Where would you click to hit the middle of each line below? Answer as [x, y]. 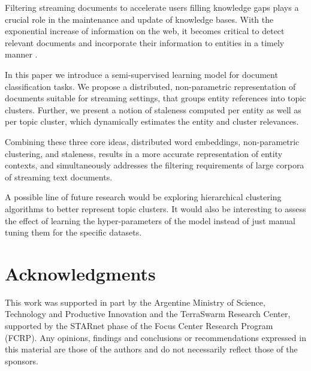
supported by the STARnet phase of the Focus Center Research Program [139, 325]
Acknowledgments [80, 273]
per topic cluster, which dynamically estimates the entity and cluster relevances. [152, 121]
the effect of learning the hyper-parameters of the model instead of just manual [150, 220]
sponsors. [22, 361]
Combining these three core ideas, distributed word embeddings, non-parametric [152, 141]
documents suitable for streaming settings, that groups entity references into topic [155, 98]
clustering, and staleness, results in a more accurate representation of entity [144, 153]
